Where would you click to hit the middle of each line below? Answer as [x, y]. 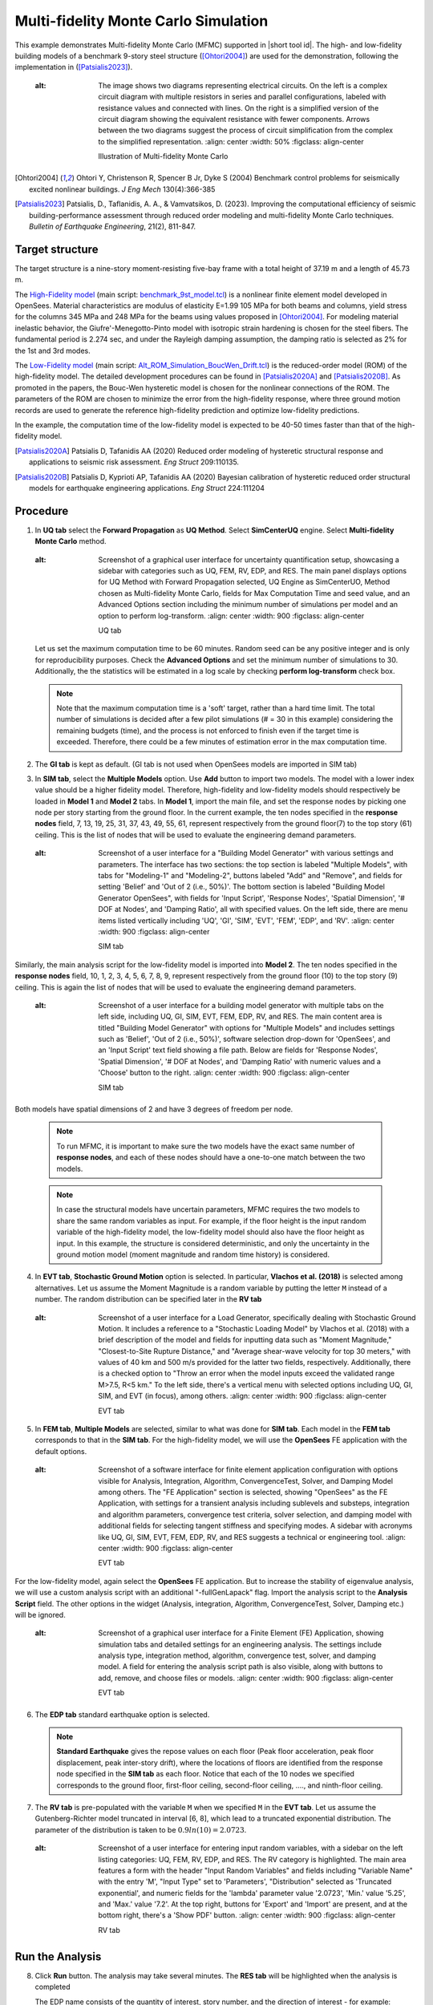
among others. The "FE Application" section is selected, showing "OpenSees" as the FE [243, 1492]
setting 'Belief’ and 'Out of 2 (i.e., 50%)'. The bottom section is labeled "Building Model [241, 887]
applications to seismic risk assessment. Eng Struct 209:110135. [134, 462]
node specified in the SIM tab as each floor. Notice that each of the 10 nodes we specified [205, 1774]
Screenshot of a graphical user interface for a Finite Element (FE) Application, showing [241, 1633]
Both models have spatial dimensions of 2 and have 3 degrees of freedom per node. [154, 1109]
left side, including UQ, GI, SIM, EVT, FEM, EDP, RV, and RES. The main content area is [240, 1017]
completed [53, 1987]
